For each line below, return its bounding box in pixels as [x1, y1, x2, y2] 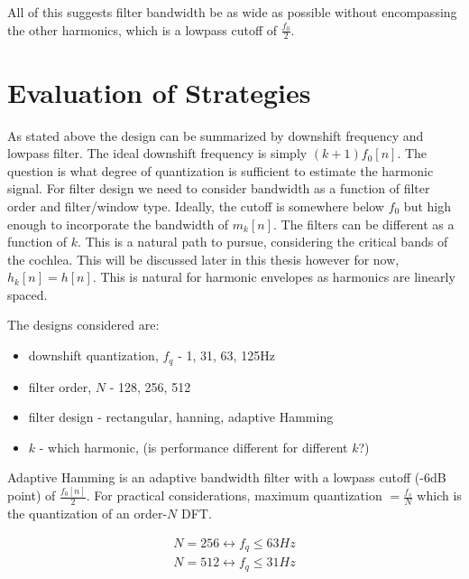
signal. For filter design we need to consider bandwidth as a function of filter [7, 179, 430, 198]
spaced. [7, 285, 48, 304]
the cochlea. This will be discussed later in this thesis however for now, [7, 249, 400, 268]
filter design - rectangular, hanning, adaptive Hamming [28, 407, 334, 426]
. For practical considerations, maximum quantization [86, 486, 382, 505]
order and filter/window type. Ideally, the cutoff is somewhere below [7, 196, 384, 215]
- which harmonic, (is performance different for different [39, 437, 348, 456]
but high [403, 196, 452, 215]
